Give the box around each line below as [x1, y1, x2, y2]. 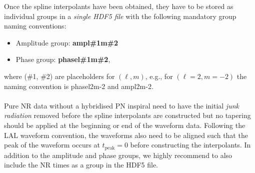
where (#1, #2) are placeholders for [4, 70, 115, 81]
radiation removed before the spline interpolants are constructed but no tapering [4, 110, 251, 120]
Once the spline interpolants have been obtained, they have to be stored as [4, 1, 233, 11]
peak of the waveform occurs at [4, 139, 100, 150]
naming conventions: [4, 20, 66, 31]
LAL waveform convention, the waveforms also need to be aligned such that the [4, 129, 248, 140]
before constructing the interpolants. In [130, 139, 251, 150]
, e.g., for [145, 70, 173, 81]
